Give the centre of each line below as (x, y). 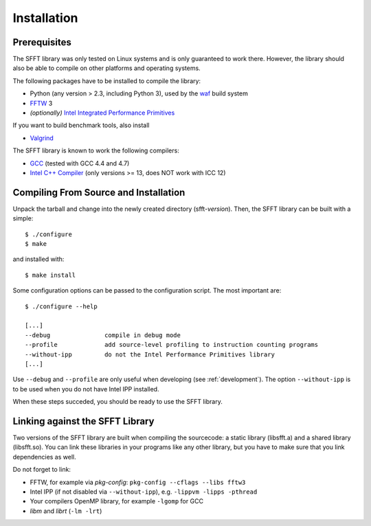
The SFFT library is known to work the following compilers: (96, 150)
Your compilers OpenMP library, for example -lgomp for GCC (117, 501)
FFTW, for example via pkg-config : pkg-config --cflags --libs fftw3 (138, 482)
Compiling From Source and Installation (99, 192)
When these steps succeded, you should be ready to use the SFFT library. (117, 402)
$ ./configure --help (61, 306)
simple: (23, 218)
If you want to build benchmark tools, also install (81, 125)
